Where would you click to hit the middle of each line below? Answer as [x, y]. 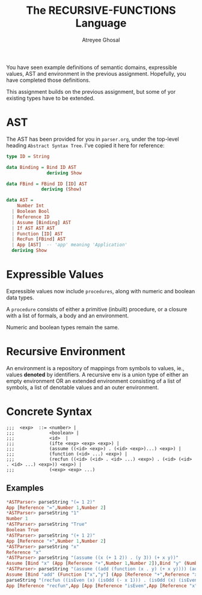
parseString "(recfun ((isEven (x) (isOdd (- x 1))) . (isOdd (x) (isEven [102, 580]
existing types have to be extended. [50, 98]
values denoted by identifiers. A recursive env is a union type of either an [97, 374]
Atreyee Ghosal [101, 40]
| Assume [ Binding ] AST [41, 222]
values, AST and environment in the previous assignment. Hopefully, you [96, 73]
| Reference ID [31, 217]
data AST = [20, 200]
